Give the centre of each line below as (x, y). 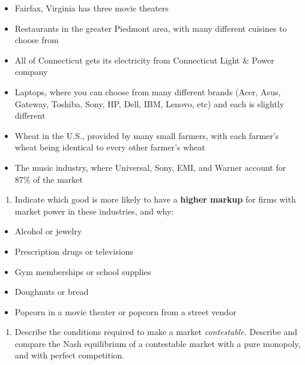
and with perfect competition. (70, 355)
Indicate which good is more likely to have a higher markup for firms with (155, 199)
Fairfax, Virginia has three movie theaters (92, 8)
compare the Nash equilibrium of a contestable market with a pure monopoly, (158, 343)
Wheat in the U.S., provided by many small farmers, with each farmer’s (147, 135)
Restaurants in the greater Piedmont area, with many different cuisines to (151, 28)
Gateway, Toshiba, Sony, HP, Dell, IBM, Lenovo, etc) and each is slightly (149, 103)
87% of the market (49, 179)
